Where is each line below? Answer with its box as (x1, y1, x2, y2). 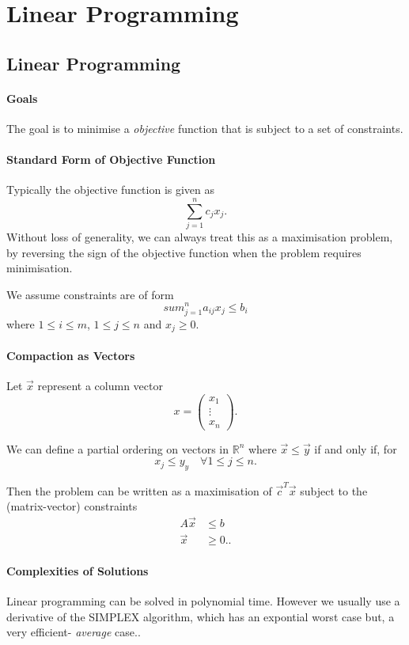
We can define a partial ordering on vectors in (6, 440, 229, 457)
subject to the (300, 482, 368, 499)
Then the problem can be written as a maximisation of (6, 482, 272, 499)
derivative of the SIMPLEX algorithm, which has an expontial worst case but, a (6, 608, 395, 624)
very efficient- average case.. (6, 624, 141, 640)
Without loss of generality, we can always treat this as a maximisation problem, (6, 229, 393, 245)
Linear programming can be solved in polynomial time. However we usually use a (6, 593, 400, 609)
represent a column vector (37, 377, 163, 393)
